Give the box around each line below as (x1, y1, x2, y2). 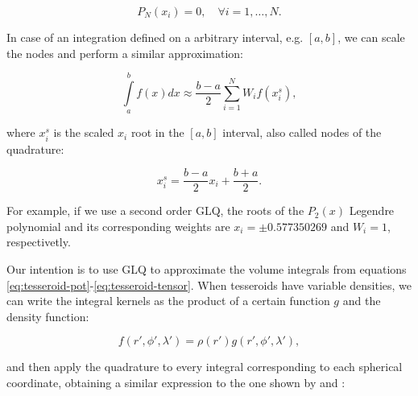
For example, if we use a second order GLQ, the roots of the (6, 202, 304, 219)
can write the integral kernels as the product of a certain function (6, 292, 330, 309)
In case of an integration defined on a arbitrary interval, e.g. (6, 29, 304, 45)
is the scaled (53, 124, 114, 141)
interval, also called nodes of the (222, 124, 382, 141)
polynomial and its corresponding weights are (6, 217, 230, 234)
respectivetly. (6, 233, 71, 250)
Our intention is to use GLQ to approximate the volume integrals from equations (6, 260, 407, 277)
